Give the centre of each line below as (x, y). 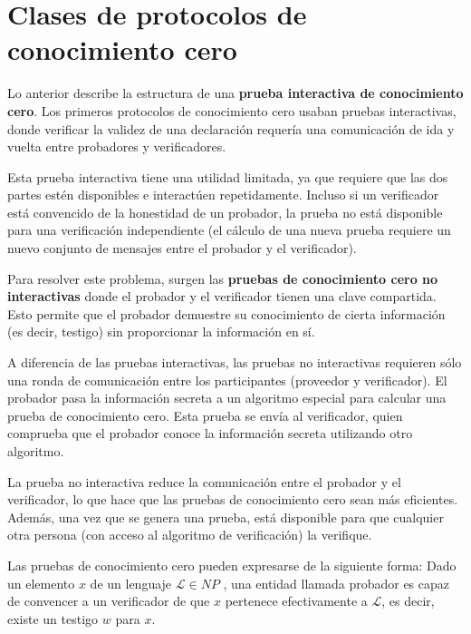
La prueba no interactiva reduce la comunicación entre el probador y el (204, 481)
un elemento (41, 583)
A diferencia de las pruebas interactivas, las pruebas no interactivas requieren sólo (235, 362)
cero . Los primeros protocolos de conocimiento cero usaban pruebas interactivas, (232, 110)
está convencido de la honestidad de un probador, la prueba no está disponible (225, 212)
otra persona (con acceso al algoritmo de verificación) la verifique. (190, 535)
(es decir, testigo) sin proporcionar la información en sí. (161, 332)
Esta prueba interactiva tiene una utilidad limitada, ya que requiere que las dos (228, 176)
